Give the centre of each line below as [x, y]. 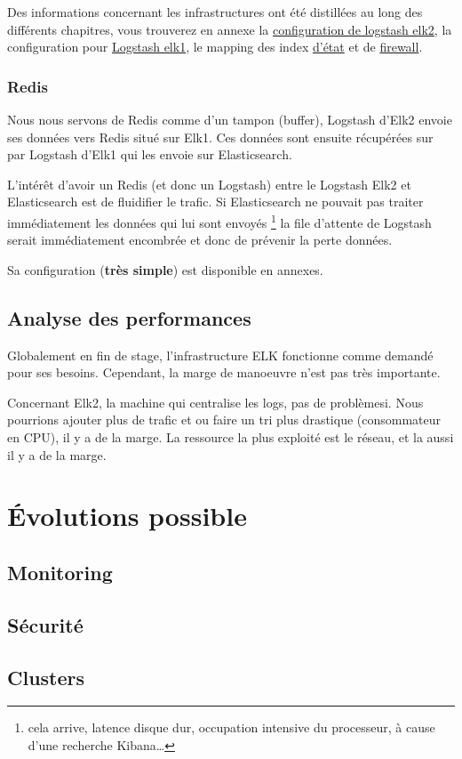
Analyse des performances [129, 317]
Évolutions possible [127, 516]
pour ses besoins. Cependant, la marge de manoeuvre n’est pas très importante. [224, 372]
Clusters [46, 677]
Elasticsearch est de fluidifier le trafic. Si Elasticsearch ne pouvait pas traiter [215, 202]
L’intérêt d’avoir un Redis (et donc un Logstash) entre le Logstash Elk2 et [209, 184]
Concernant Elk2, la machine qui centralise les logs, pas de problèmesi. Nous [215, 402]
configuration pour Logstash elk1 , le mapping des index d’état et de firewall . [215, 47]
